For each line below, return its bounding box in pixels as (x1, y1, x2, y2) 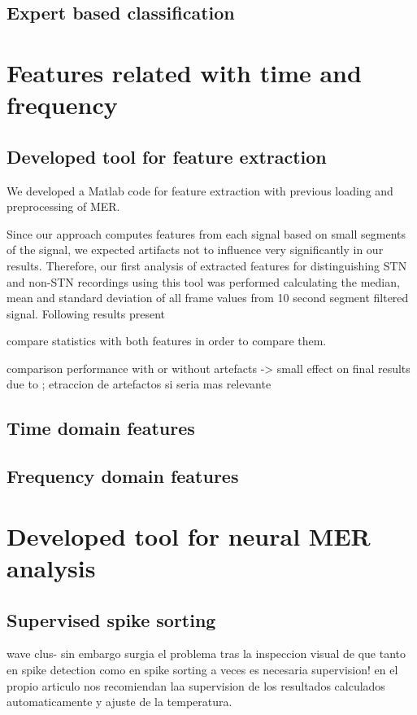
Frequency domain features (7, 463, 239, 489)
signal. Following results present (7, 305, 166, 322)
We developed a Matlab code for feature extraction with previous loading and (7, 182, 393, 199)
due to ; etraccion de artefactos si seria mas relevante (7, 375, 271, 393)
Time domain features (7, 415, 195, 441)
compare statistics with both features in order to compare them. (7, 332, 327, 349)
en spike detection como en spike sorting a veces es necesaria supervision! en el (7, 661, 398, 678)
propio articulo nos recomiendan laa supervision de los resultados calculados (7, 677, 385, 694)
